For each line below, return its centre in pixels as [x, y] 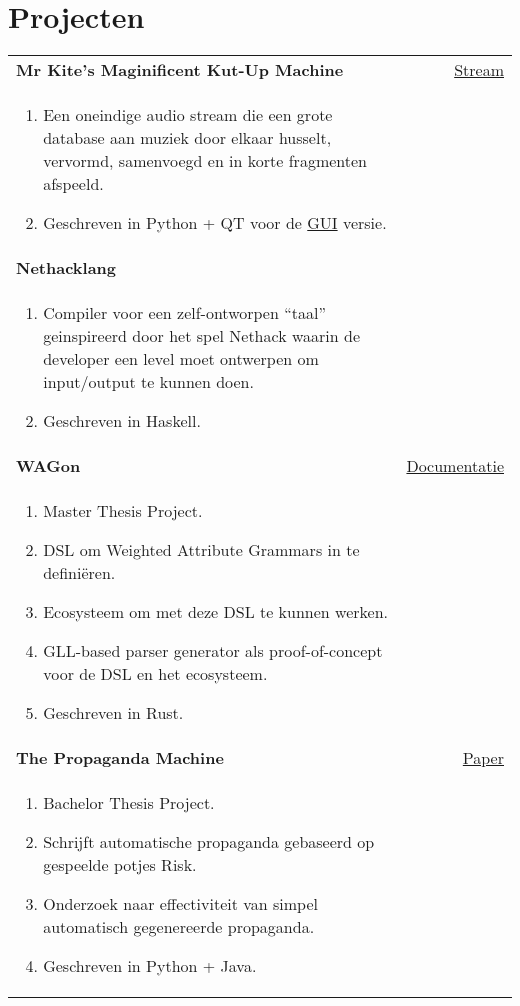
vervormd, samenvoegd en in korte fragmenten [205, 161]
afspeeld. [73, 184]
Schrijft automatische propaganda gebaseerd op [209, 842]
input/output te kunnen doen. [148, 382]
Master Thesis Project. [123, 511]
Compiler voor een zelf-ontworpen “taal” [184, 313]
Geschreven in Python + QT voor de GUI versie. [215, 223]
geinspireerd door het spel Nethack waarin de [201, 336]
